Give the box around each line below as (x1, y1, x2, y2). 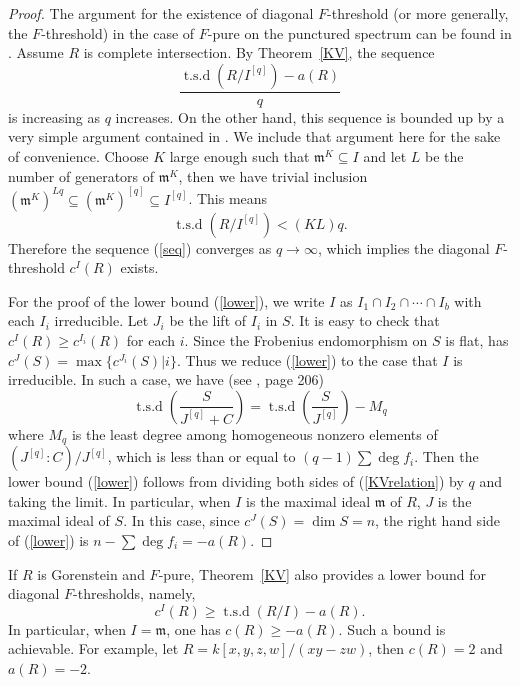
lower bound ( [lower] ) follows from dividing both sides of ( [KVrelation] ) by (8, 471, 464, 492)
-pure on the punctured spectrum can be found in (207, 22, 512, 43)
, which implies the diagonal (317, 237, 490, 258)
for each (126, 330, 176, 350)
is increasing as (8, 106, 101, 127)
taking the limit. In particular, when (8, 490, 231, 511)
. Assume (8, 42, 64, 63)
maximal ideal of (8, 510, 110, 531)
